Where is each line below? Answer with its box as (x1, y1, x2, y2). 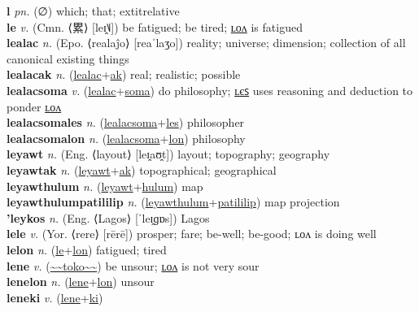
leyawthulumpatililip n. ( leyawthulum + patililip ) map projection (7, 193, 340, 210)
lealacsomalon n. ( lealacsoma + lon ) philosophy (7, 129, 246, 146)
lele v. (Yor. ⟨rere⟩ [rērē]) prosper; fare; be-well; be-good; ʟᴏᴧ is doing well (7, 225, 377, 242)
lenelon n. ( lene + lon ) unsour (7, 273, 155, 290)
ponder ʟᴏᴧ (7, 97, 62, 115)
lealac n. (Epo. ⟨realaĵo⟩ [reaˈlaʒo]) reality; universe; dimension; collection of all (7, 34, 406, 51)
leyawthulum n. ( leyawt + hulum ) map (7, 177, 203, 194)
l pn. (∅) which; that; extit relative (7, 2, 180, 19)
